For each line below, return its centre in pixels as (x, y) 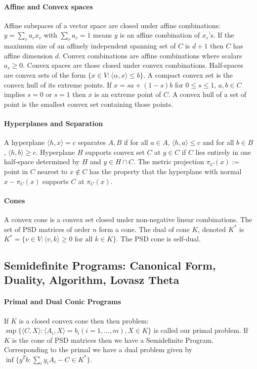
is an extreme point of (128, 94)
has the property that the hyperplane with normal (165, 171)
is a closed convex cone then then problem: (84, 320)
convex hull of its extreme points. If (58, 84)
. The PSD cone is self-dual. (159, 239)
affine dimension (28, 55)
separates (92, 142)
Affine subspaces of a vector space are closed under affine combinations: (112, 25)
